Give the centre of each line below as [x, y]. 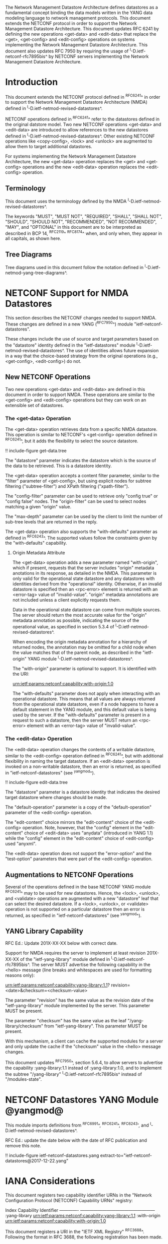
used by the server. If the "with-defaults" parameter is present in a [81, 714]
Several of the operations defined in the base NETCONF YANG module [78, 887]
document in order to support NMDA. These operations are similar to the [80, 395]
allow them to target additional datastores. [49, 147]
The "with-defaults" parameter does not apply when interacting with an [86, 693]
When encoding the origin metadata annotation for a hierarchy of [79, 642]
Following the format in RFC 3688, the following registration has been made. [84, 1237]
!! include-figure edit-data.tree [36, 782]
